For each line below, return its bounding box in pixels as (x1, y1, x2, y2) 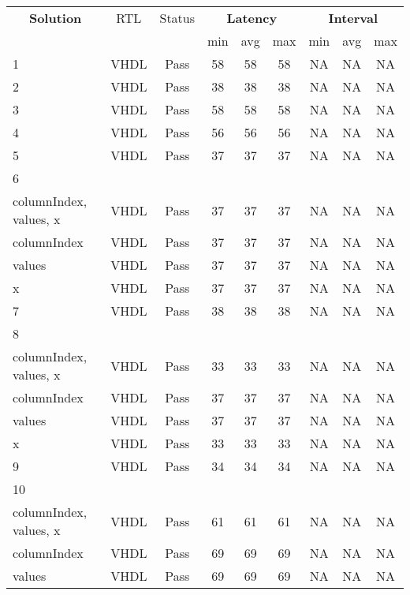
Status (159, 9, 196, 27)
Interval (328, 9, 378, 27)
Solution (28, 9, 82, 27)
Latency (226, 9, 278, 27)
